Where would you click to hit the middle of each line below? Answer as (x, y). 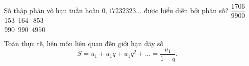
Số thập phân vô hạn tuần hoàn (52, 10)
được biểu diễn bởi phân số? (186, 10)
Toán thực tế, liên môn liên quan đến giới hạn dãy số (84, 43)
